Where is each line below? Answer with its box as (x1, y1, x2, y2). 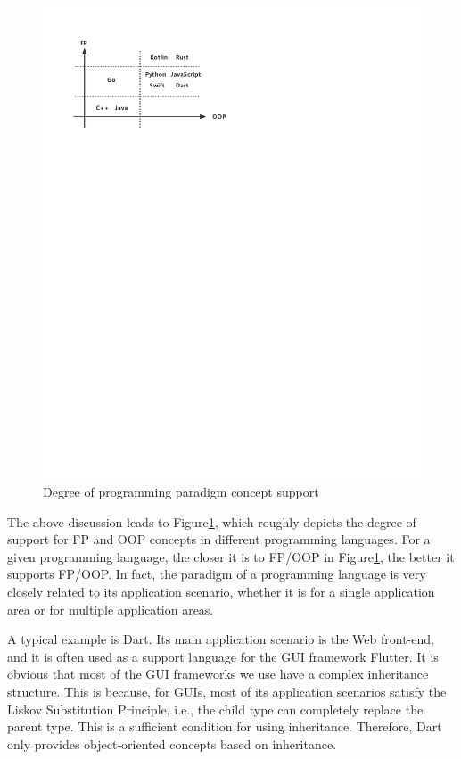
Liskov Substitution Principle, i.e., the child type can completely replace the (7, 699, 424, 718)
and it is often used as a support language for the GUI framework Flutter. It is (7, 647, 439, 665)
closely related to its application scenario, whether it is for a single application (7, 582, 435, 601)
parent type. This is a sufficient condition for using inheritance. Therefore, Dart (7, 717, 442, 736)
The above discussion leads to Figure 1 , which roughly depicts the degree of (7, 512, 416, 531)
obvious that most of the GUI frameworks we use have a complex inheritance (7, 664, 429, 683)
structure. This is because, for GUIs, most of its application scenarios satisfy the (7, 682, 447, 700)
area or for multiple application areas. (7, 599, 214, 618)
